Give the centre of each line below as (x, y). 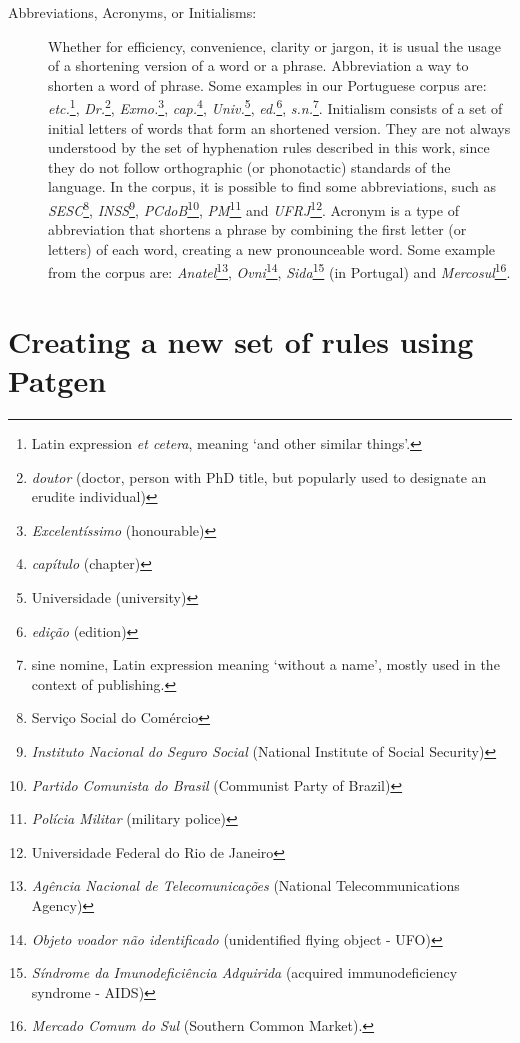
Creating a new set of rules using (241, 340)
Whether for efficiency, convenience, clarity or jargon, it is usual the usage (275, 45)
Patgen (57, 380)
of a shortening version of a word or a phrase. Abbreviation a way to (258, 65)
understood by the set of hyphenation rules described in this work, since (269, 147)
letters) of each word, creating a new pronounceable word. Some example (272, 248)
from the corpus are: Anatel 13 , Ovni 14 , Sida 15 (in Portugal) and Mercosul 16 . (279, 271)
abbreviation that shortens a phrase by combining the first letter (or (257, 229)
